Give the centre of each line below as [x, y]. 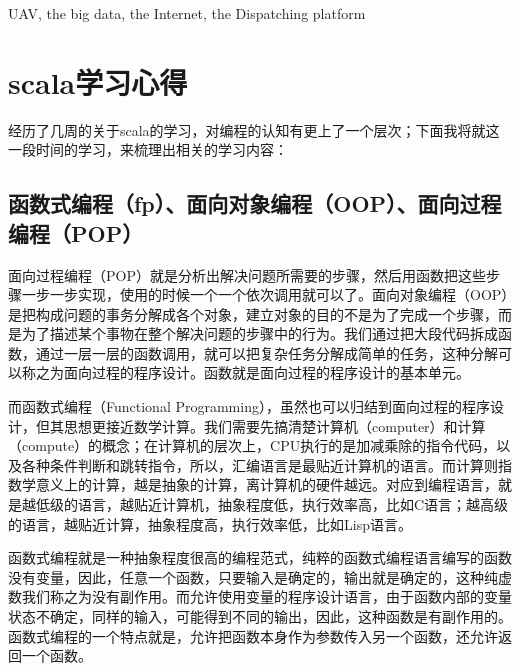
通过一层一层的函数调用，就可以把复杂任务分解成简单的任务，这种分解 [266, 352]
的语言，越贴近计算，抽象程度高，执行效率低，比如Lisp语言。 [210, 523]
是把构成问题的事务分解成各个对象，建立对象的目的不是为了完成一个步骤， [253, 313]
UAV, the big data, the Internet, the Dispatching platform [187, 13]
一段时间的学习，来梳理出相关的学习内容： [148, 149]
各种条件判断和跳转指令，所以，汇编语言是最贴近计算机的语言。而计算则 [259, 464]
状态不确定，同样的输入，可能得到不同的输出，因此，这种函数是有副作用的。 [260, 616]
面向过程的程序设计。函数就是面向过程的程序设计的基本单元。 [266, 372]
